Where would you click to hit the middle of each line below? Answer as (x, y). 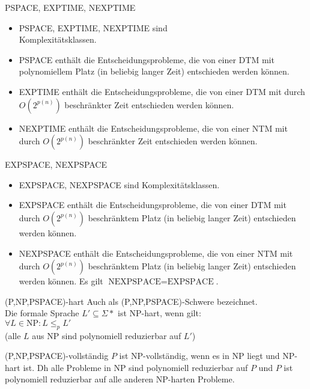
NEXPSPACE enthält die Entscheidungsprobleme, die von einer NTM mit (156, 253)
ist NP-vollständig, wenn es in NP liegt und (199, 356)
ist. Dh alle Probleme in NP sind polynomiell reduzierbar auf (135, 367)
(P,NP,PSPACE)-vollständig (57, 356)
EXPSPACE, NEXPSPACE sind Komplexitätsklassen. (119, 184)
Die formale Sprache (42, 313)
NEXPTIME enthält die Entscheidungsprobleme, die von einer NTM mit (153, 128)
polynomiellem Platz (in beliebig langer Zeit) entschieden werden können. (154, 71)
